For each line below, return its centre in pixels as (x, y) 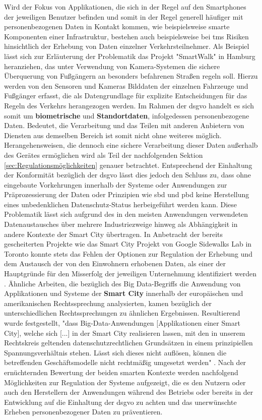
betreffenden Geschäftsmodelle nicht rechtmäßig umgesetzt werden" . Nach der (125, 362)
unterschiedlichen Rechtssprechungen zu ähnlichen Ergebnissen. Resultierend (122, 313)
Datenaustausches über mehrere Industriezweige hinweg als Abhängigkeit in (121, 224)
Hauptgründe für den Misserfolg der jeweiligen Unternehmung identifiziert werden (130, 274)
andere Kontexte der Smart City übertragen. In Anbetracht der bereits (114, 234)
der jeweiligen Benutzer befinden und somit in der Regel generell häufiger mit (124, 16)
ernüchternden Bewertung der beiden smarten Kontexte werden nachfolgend (121, 372)
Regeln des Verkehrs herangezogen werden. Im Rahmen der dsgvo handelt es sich (129, 105)
